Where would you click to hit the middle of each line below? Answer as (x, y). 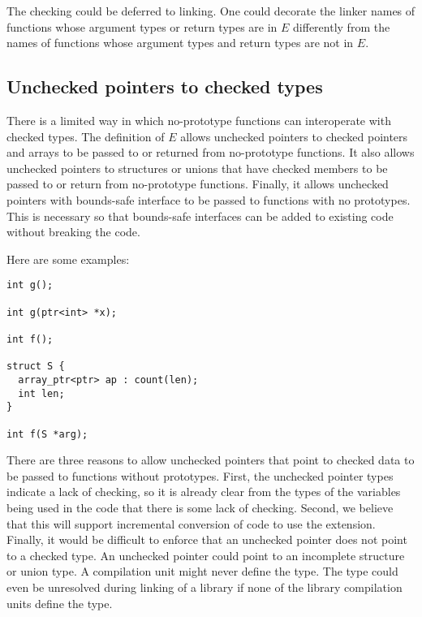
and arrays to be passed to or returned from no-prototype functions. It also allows (211, 152)
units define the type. (60, 603)
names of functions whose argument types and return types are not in (180, 43)
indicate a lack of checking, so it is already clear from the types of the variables (204, 492)
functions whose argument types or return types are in (142, 26)
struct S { (36, 367)
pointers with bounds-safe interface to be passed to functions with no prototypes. (209, 199)
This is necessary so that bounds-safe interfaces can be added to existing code (200, 216)
